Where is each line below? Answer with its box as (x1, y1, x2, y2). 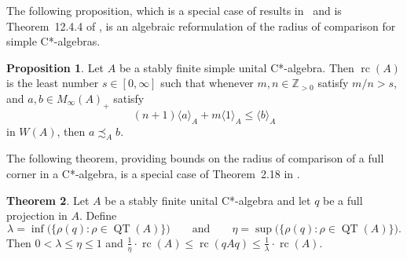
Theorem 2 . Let (6, 192, 90, 208)
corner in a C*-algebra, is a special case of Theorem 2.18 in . (6, 165, 300, 181)
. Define (79, 207, 117, 224)
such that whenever (160, 75, 254, 91)
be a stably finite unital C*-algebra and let (104, 192, 311, 208)
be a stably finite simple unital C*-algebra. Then (119, 59, 354, 75)
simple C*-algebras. (6, 33, 101, 49)
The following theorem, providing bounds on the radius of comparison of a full (6, 150, 384, 166)
